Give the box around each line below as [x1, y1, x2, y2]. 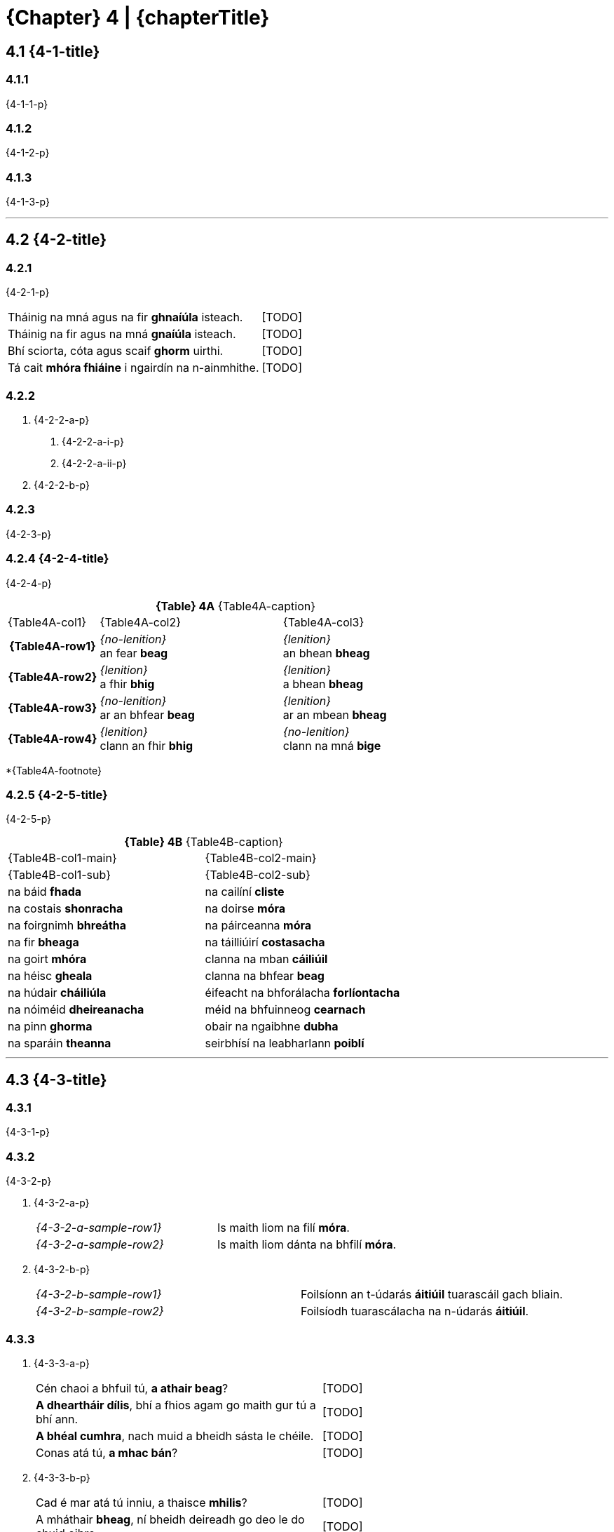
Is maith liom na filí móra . [217, 1221, 350, 1235]
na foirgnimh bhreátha [8, 918, 127, 933]
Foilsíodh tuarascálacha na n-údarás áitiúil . [300, 1304, 529, 1319]
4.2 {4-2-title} [6, 231, 107, 249]
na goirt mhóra [8, 952, 87, 967]
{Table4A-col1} [8, 614, 87, 629]
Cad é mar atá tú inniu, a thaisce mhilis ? [36, 1495, 247, 1510]
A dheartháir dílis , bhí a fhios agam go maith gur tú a [36, 1397, 316, 1412]
